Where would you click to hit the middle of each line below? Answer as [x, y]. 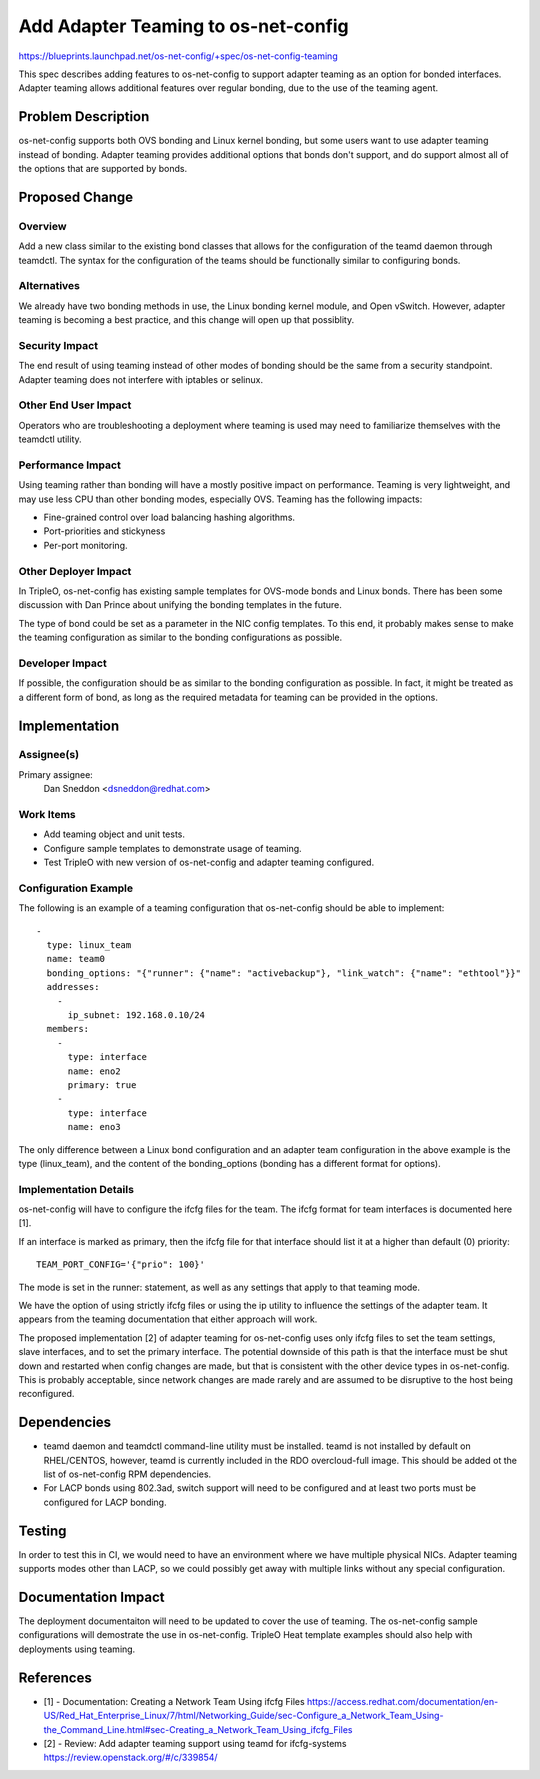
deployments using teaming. [77, 1649]
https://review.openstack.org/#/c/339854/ [131, 1757]
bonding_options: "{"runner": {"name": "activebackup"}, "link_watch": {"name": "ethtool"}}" [284, 973]
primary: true [102, 1085]
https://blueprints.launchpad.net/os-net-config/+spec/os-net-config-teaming [178, 56]
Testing [42, 1530]
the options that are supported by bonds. [103, 169]
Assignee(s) [49, 755]
